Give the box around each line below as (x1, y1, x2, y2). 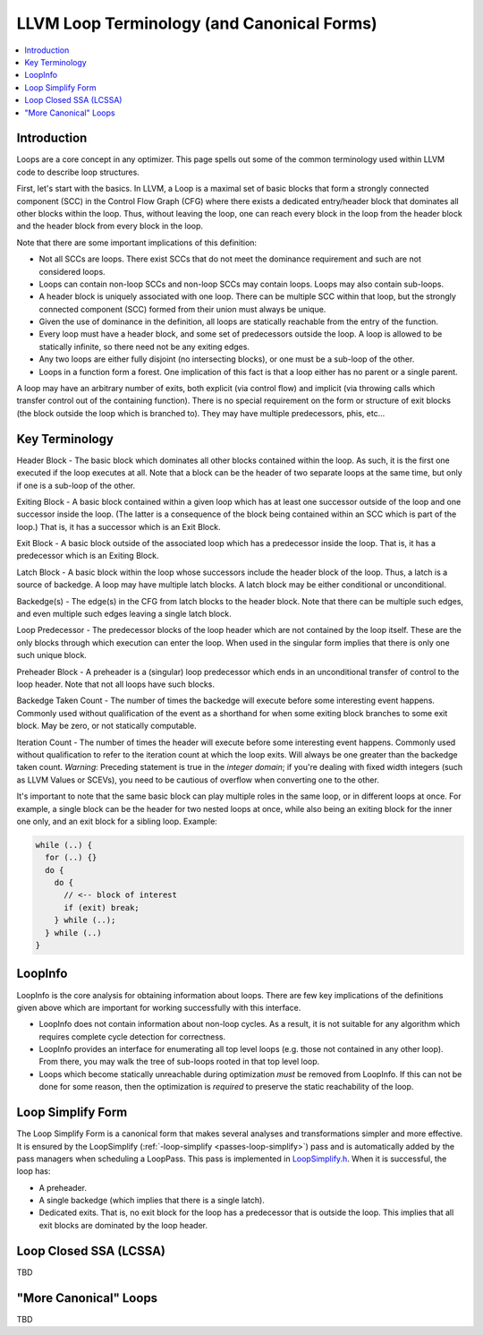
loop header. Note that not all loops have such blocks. (16, 679, 215, 689)
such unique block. (16, 650, 87, 661)
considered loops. (38, 266, 106, 277)
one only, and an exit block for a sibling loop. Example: (16, 816, 218, 826)
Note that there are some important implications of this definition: (16, 237, 258, 248)
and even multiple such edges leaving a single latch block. (16, 609, 232, 620)
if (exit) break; (64, 903, 140, 912)
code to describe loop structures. (16, 167, 140, 177)
